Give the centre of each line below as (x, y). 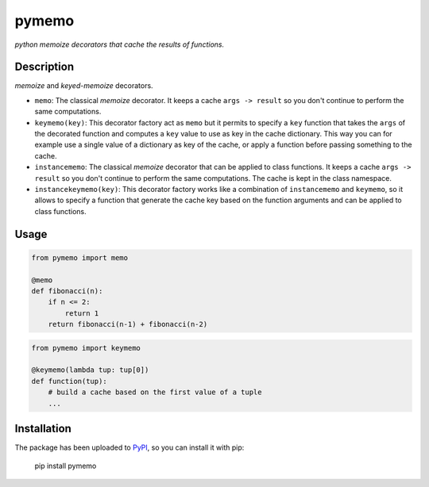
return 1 (82, 313)
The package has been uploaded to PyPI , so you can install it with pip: (129, 447)
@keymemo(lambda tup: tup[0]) (90, 370)
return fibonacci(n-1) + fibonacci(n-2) (128, 324)
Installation (43, 429)
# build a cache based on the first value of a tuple (155, 392)
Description (44, 67)
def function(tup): (69, 381)
